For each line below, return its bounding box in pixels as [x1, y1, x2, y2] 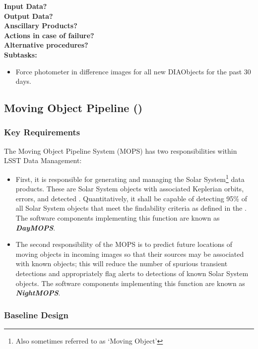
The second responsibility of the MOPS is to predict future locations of [15, 239, 233, 249]
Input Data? [4, 1, 47, 11]
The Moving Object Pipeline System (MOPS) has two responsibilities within [4, 145, 237, 156]
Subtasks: [4, 49, 37, 59]
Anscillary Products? [4, 20, 77, 31]
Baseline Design [4, 308, 68, 321]
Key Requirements [4, 126, 80, 138]
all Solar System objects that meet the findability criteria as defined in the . [15, 203, 247, 213]
